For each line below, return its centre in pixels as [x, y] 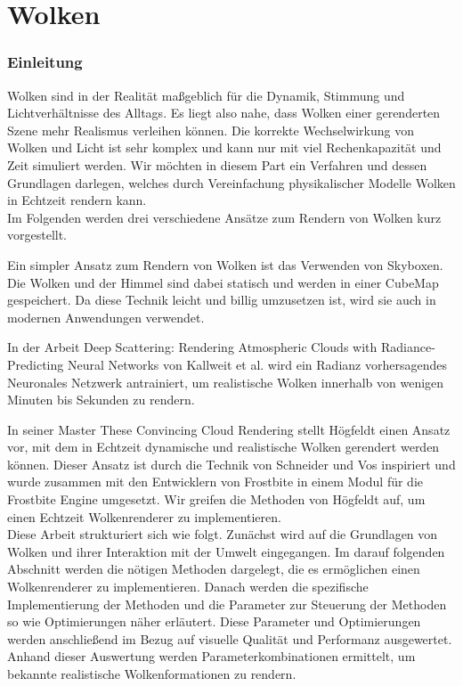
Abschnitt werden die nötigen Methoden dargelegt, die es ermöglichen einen [214, 569]
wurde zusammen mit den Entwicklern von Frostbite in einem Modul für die [215, 482]
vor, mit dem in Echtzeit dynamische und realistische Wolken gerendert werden [223, 447]
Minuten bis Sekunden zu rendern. [101, 400]
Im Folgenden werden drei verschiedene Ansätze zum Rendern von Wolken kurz [224, 217]
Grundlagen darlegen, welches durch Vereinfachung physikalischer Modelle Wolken [231, 182]
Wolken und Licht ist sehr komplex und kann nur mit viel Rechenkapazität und [224, 147]
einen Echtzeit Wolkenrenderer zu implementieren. [144, 516]
